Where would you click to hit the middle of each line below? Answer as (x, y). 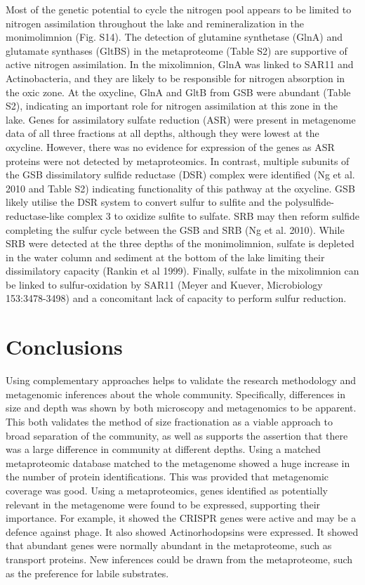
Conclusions (64, 347)
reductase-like (35, 215)
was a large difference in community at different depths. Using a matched (163, 449)
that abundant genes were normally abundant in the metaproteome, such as (169, 545)
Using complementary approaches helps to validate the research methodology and (181, 380)
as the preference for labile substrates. (87, 573)
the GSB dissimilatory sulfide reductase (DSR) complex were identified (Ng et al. (180, 175)
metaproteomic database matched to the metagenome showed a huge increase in (178, 462)
